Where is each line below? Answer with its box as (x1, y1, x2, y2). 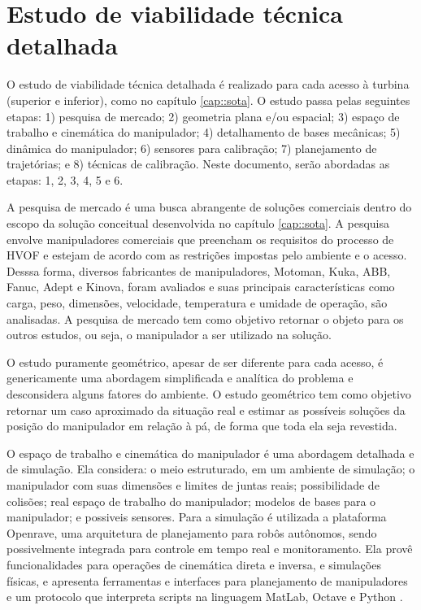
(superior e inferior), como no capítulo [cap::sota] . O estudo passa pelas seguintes (7, 91, 410, 108)
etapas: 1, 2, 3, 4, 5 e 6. (7, 171, 124, 188)
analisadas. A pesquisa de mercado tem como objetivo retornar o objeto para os (7, 310, 404, 327)
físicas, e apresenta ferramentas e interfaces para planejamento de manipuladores (7, 572, 408, 589)
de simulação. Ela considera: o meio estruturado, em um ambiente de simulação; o (7, 460, 415, 477)
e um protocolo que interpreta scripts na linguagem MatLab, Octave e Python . (7, 588, 403, 605)
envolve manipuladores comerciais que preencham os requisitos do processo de (7, 230, 394, 247)
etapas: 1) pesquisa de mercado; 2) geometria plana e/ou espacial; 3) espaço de (7, 107, 400, 124)
